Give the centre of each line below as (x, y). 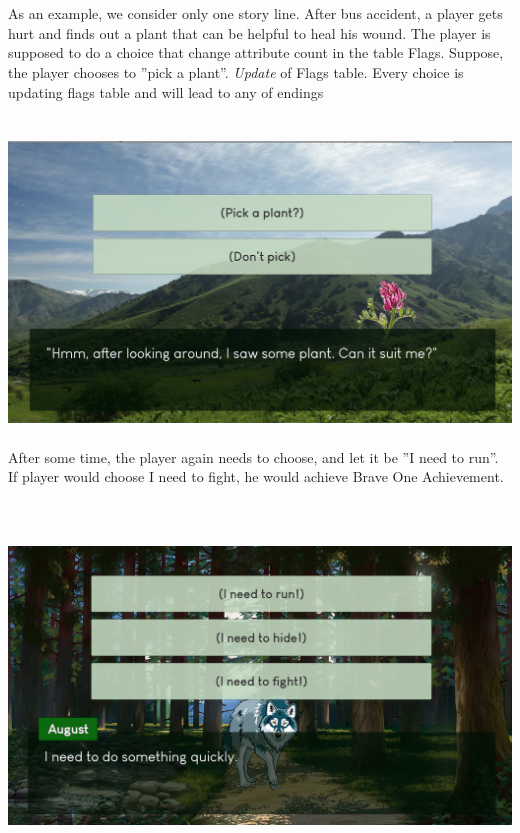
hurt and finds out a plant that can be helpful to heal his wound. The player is (249, 32)
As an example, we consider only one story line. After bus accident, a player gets (255, 13)
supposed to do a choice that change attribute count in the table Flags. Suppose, (256, 52)
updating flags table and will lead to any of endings (166, 91)
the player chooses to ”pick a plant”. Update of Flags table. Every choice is (236, 71)
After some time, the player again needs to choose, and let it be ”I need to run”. (253, 456)
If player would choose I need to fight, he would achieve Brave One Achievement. (256, 476)
